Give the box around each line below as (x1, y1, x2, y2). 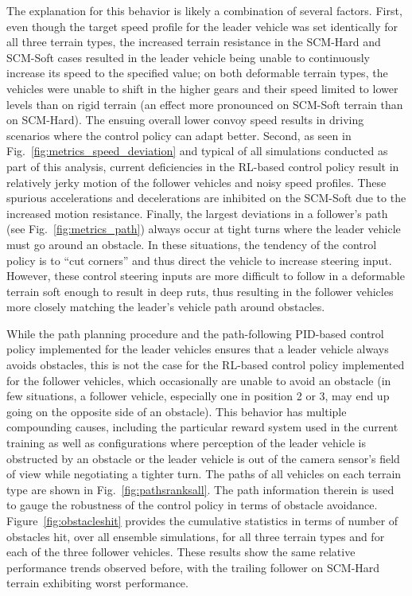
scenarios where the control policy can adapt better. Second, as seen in (6, 127, 352, 143)
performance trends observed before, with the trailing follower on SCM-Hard (6, 559, 380, 575)
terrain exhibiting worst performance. (6, 575, 189, 591)
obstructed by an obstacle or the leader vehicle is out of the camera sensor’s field (6, 450, 400, 466)
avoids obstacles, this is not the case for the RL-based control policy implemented (6, 356, 405, 373)
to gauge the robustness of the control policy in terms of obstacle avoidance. (6, 497, 378, 513)
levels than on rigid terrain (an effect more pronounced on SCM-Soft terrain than (6, 95, 403, 112)
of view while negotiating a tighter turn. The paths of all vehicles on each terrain (6, 466, 402, 482)
